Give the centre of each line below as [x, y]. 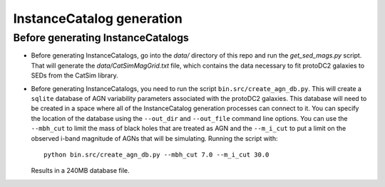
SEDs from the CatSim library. [75, 75]
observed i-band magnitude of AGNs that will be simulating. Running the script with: [154, 138]
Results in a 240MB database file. [80, 171]
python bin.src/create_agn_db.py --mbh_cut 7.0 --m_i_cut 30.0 [156, 154]
